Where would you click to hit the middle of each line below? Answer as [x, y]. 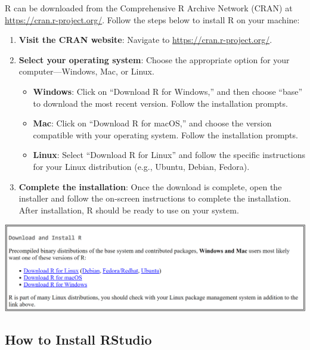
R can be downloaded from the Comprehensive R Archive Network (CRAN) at [149, 8]
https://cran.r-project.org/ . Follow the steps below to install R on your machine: [152, 19]
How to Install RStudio [78, 340]
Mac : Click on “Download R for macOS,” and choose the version [152, 123]
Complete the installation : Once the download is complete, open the [150, 186]
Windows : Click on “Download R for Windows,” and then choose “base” [168, 91]
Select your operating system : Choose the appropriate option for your [154, 59]
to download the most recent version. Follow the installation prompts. [160, 103]
